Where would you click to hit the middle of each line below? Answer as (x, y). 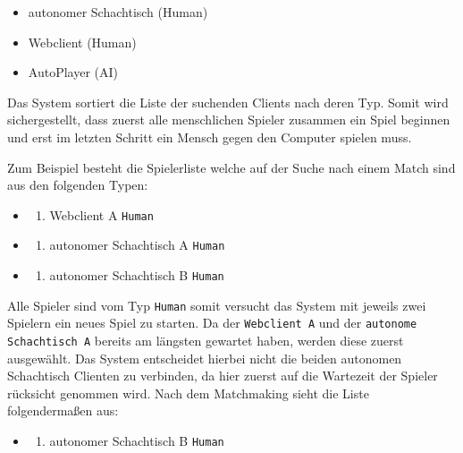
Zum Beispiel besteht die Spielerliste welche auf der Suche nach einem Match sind (231, 167)
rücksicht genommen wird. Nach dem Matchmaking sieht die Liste (188, 393)
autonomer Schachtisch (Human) (118, 12)
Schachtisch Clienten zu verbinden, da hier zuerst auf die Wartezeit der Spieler (223, 376)
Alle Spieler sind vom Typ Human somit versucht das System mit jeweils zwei (217, 305)
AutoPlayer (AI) (73, 72)
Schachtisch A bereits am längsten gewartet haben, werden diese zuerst (206, 341)
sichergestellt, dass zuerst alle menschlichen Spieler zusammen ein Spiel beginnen (229, 120)
